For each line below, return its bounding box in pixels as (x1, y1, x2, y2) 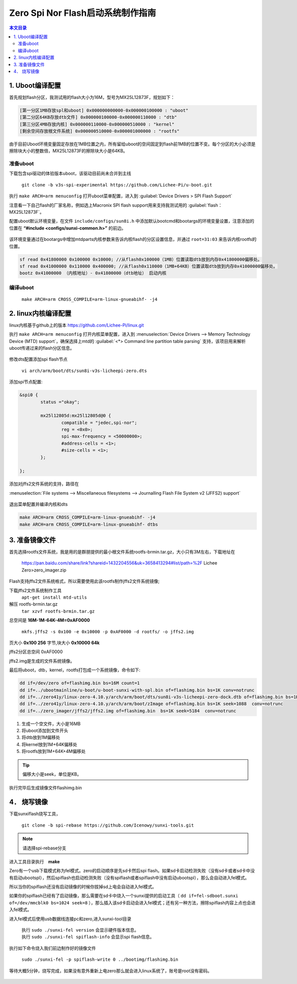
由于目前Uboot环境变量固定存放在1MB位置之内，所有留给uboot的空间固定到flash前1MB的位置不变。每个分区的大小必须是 (9, 141, 256, 147)
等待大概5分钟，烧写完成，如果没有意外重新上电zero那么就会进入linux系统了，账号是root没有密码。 (9, 968, 212, 974)
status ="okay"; (40, 399, 80, 405)
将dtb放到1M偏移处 (21, 735, 60, 741)
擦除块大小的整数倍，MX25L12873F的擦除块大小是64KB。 (9, 148, 128, 154)
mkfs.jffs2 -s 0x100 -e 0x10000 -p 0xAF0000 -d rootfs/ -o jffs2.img (21, 629, 194, 634)
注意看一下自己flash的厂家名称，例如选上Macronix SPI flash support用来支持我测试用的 (9, 202, 188, 208)
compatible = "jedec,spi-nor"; (61, 420, 137, 425)
